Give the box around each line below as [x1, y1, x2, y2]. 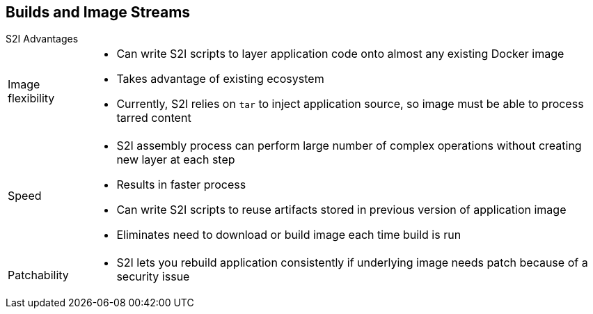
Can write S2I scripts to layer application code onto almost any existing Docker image [116, 47, 564, 61]
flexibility [8, 91, 55, 106]
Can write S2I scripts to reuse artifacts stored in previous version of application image [116, 203, 567, 217]
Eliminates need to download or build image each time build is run [116, 228, 461, 242]
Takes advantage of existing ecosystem [116, 72, 324, 86]
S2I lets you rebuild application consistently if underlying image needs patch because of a [116, 256, 588, 270]
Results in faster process [116, 178, 246, 192]
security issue [116, 269, 190, 284]
